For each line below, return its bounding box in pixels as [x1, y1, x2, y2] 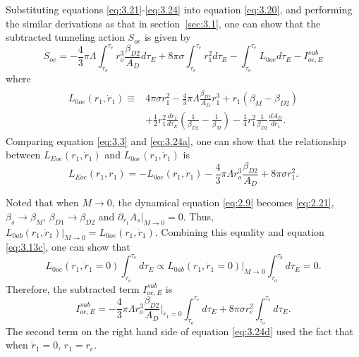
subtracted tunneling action [6, 30, 125, 44]
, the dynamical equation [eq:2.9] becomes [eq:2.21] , [111, 195, 334, 210]
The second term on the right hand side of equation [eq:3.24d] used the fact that [6, 323, 354, 338]
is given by [144, 30, 191, 44]
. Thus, [183, 208, 214, 223]
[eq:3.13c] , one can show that [6, 239, 130, 254]
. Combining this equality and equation [154, 224, 324, 239]
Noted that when [6, 195, 79, 210]
